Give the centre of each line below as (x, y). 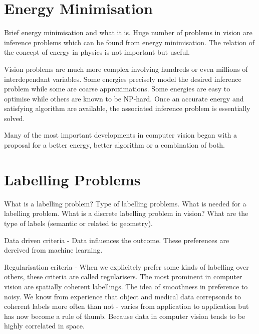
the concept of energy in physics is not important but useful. (97, 52)
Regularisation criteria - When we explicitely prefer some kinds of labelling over (126, 266)
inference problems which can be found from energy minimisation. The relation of (129, 42)
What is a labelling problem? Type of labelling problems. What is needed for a (125, 203)
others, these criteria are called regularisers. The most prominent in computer (123, 276)
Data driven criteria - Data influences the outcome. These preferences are (117, 240)
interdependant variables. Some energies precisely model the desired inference (123, 79)
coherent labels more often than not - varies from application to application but (126, 306)
